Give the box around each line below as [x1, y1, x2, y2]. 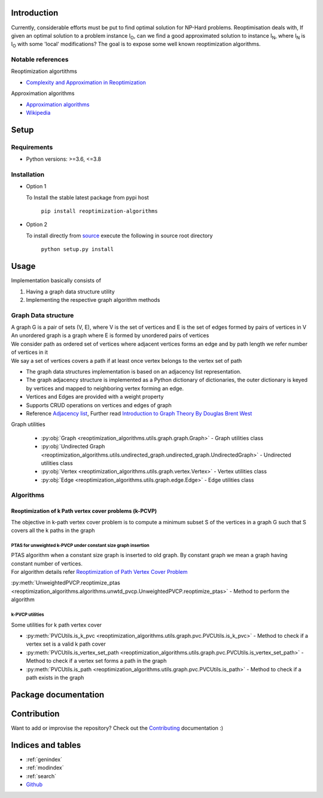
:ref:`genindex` [26, 756, 63, 763]
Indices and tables [11, 740, 81, 750]
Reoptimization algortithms [11, 68, 77, 75]
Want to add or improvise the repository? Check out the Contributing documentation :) [11, 724, 224, 732]
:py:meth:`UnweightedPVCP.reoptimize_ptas [11, 579, 121, 586]
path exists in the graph [26, 674, 84, 681]
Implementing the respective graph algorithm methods [26, 296, 160, 303]
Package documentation [11, 689, 105, 699]
